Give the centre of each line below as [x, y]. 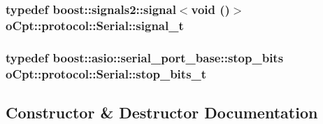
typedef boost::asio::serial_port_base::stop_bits [145, 57]
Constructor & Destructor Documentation [162, 112]
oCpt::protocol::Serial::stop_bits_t [106, 73]
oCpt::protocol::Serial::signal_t [95, 25]
